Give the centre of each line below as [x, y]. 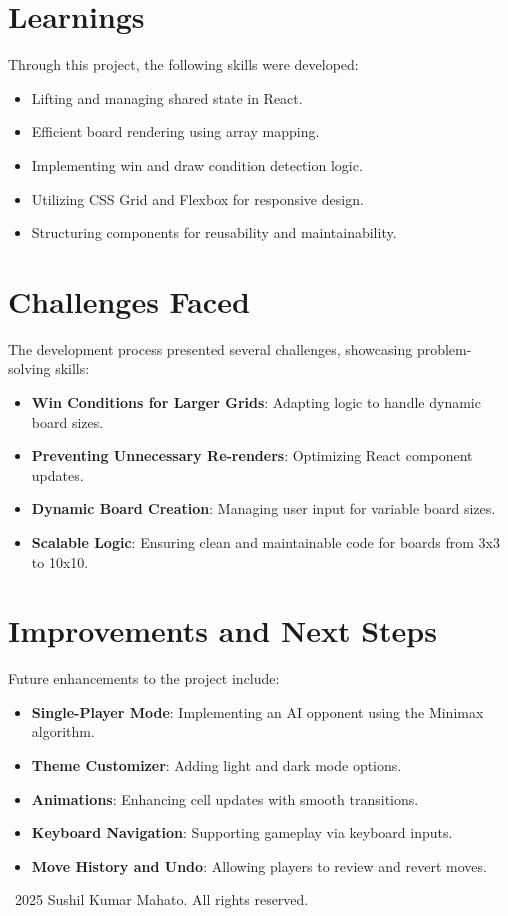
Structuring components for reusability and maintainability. [214, 232]
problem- [444, 348]
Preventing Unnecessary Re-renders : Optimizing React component [252, 455]
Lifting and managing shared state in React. [167, 97]
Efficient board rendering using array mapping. [175, 131]
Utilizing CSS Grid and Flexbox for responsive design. [197, 198]
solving [29, 368]
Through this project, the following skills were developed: [183, 64]
